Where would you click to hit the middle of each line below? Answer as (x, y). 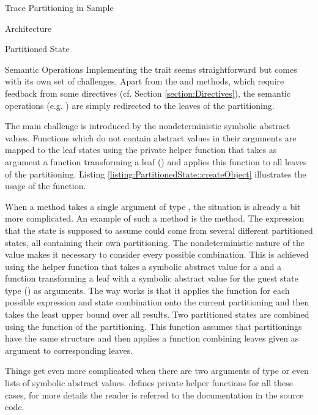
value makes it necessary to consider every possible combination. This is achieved (157, 254)
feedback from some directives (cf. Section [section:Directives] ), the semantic (148, 93)
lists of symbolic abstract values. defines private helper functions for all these (149, 383)
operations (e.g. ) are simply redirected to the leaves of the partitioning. (140, 105)
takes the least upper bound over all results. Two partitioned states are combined (157, 314)
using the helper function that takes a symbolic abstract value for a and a (143, 266)
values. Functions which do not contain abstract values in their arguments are (151, 137)
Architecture (28, 28)
